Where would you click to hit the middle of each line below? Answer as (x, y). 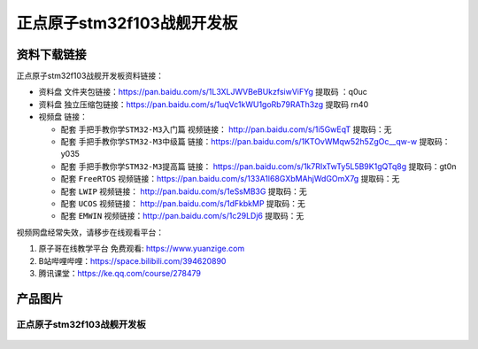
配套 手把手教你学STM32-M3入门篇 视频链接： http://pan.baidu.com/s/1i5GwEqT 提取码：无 (226, 129)
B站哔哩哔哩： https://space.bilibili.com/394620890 (132, 260)
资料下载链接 (51, 54)
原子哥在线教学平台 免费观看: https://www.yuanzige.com (142, 249)
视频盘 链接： (63, 117)
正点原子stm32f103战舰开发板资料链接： (90, 76)
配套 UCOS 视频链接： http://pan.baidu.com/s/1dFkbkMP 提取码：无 (183, 203)
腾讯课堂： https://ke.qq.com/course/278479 (119, 273)
